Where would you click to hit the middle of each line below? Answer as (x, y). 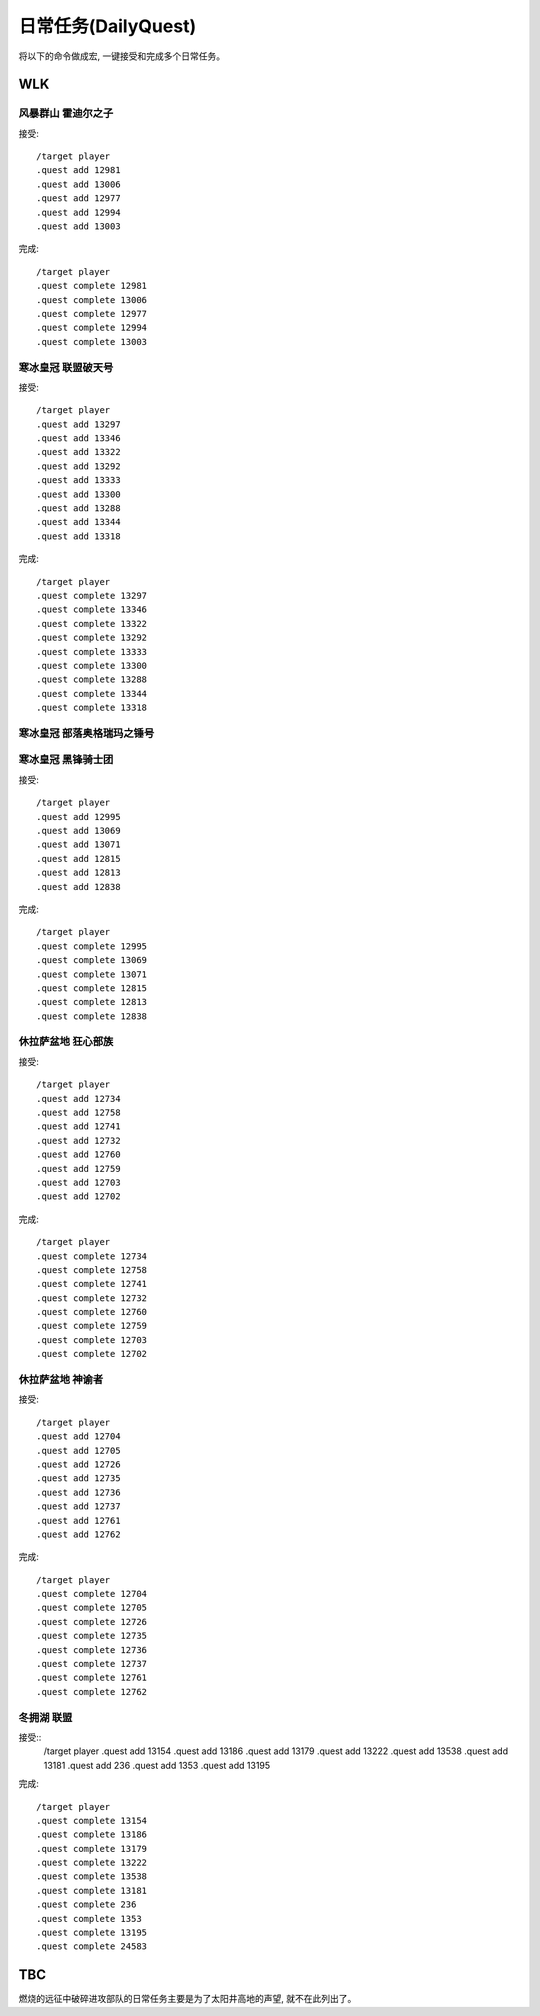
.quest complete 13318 (92, 708)
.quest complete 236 (86, 1904)
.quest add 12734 (78, 1098)
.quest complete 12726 (92, 1621)
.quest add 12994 (78, 212)
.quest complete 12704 (92, 1594)
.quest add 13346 (78, 438)
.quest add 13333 (78, 480)
